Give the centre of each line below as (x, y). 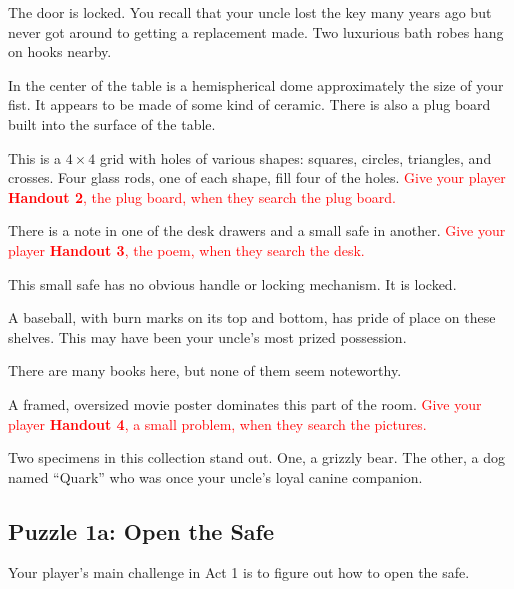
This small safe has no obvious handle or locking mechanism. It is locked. (232, 283)
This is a (35, 157)
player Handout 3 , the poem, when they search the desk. (186, 249)
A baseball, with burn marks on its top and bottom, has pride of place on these (252, 317)
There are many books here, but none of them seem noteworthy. (205, 370)
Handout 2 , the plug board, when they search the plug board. (202, 196)
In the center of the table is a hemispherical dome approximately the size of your (256, 84)
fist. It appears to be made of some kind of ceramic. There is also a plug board (249, 104)
